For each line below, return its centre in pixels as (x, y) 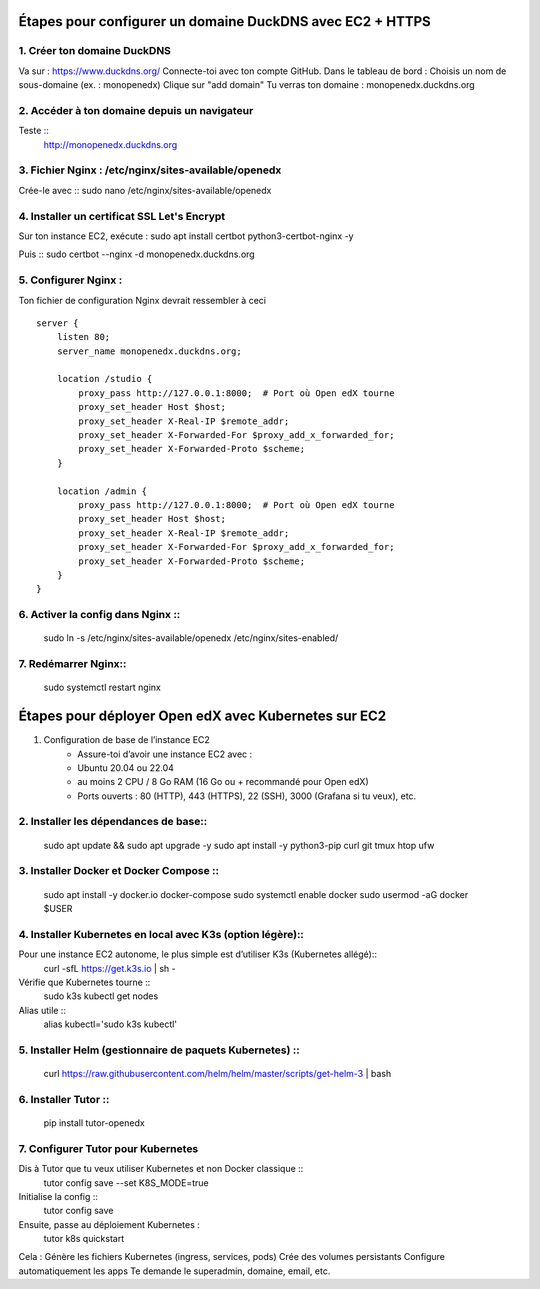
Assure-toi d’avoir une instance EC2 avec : (165, 754)
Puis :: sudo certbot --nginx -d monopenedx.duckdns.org (136, 254)
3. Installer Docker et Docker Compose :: (119, 871)
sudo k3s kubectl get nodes (101, 996)
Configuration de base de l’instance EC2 (126, 740)
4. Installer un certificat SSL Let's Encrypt (122, 216)
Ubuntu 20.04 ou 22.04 (126, 767)
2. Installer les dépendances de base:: (113, 822)
